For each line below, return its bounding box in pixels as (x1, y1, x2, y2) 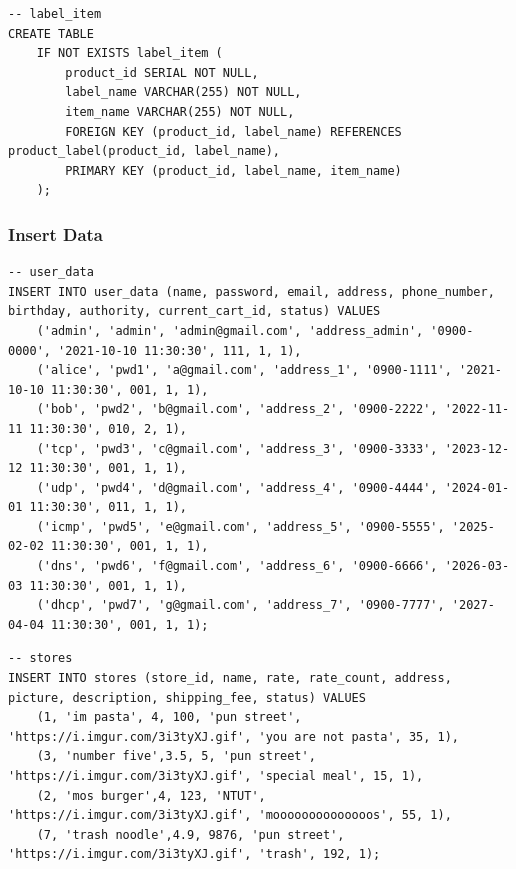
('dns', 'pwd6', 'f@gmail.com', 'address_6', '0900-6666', (36, 559, 438, 574)
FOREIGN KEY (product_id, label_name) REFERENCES (65, 124, 402, 139)
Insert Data (8, 221, 103, 246)
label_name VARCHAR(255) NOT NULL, (65, 85, 302, 100)
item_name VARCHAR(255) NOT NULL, (65, 104, 295, 119)
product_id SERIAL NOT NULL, (65, 65, 259, 80)
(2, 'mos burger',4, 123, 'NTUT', (36, 788, 266, 803)
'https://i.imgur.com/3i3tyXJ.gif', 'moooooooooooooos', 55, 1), (8, 808, 452, 823)
